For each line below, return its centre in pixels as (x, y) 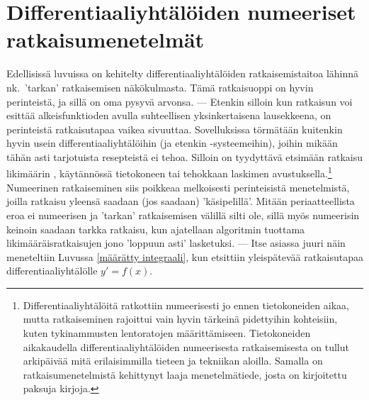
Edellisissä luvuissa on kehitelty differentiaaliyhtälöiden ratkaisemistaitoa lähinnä (183, 73)
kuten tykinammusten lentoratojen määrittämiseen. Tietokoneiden (167, 333)
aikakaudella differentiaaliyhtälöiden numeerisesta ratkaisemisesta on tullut (186, 346)
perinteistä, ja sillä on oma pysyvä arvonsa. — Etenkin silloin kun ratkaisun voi (180, 101)
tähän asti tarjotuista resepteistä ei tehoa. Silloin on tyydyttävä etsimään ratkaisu (185, 156)
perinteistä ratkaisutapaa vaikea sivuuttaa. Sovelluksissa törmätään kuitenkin (175, 129)
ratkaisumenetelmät (106, 39)
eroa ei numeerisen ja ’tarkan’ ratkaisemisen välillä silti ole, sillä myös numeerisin (183, 215)
